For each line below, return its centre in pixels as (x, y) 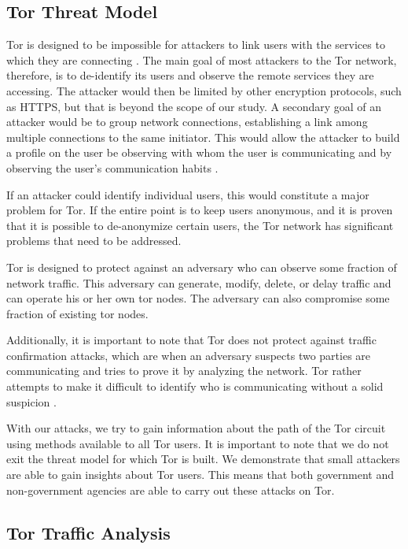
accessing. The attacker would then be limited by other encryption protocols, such (204, 90)
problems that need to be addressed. (94, 241)
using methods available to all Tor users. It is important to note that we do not (198, 443)
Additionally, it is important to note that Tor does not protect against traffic (191, 340)
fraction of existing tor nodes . (77, 313)
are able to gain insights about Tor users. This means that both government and (200, 475)
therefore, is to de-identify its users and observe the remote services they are (190, 75)
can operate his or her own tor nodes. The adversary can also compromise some (198, 298)
